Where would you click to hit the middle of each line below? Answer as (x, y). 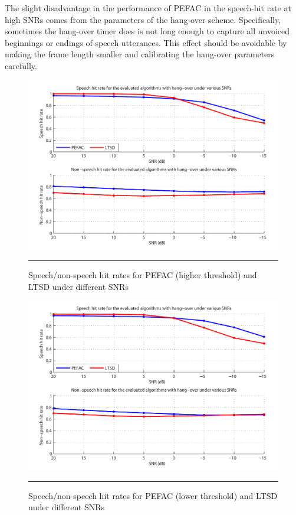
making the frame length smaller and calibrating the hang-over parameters (140, 54)
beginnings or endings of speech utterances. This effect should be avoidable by (146, 42)
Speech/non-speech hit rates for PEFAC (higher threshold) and (143, 275)
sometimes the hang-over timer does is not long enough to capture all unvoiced (147, 31)
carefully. (21, 65)
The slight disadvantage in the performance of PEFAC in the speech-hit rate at (148, 8)
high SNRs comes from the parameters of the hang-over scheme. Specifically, (143, 19)
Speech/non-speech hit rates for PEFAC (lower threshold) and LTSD (153, 495)
